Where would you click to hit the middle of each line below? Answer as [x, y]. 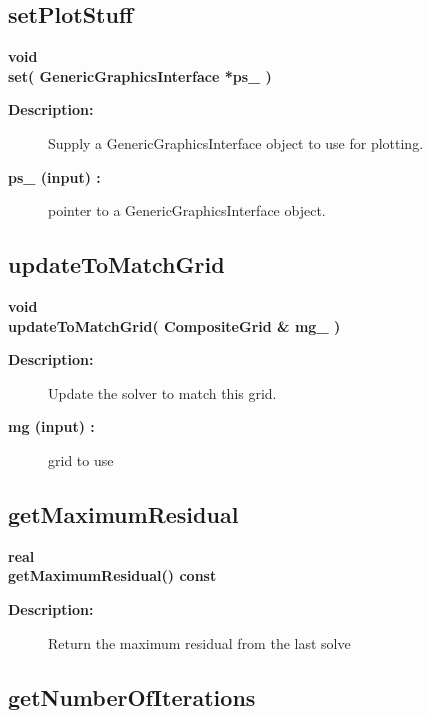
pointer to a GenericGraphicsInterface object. [187, 210]
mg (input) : [51, 426]
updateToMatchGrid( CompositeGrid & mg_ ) [174, 325]
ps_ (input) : [54, 176]
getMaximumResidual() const [112, 575]
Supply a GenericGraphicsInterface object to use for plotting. [236, 142]
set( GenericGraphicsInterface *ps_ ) [140, 75]
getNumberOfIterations [132, 696]
